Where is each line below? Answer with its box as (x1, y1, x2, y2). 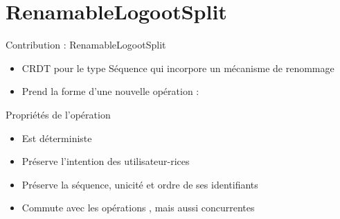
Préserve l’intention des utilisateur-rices (21, 154, 190, 168)
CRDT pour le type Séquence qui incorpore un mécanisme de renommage (21, 60, 334, 75)
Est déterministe (21, 130, 92, 145)
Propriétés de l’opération (6, 107, 111, 121)
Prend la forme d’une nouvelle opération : (21, 84, 199, 98)
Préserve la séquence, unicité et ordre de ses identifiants (21, 177, 258, 191)
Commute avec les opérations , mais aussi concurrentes (21, 200, 255, 215)
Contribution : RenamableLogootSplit (6, 37, 166, 52)
